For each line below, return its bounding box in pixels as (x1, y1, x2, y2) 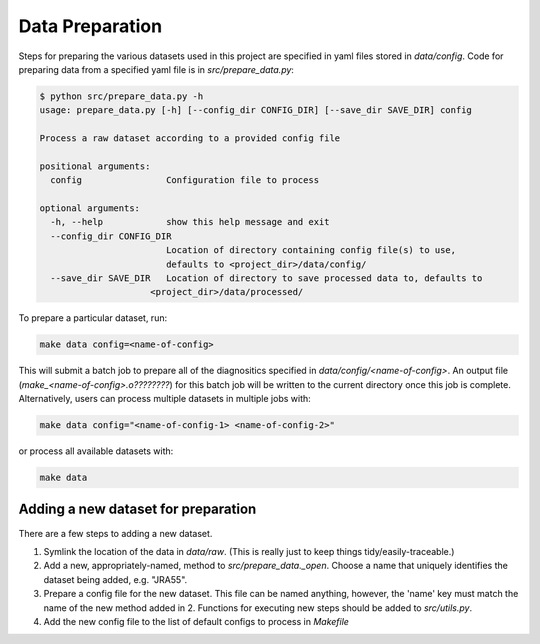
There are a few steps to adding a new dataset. (18, 527, 213, 539)
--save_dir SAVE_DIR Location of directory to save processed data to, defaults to (50, 273, 483, 284)
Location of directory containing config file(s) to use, (165, 245, 457, 256)
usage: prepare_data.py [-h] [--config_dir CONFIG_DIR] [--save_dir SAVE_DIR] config (39, 105, 472, 116)
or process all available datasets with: (18, 445, 174, 457)
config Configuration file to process (50, 175, 320, 186)
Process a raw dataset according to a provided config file (39, 133, 341, 144)
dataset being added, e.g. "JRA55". (43, 573, 188, 585)
